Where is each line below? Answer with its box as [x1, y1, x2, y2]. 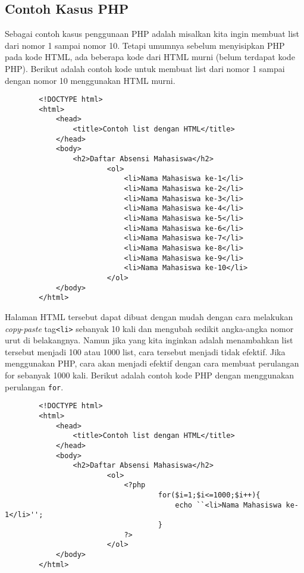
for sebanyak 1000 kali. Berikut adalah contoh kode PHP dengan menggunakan [5, 368, 294, 381]
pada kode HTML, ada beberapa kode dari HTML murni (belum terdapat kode [5, 51, 295, 63]
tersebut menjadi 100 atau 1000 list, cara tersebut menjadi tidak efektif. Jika [5, 345, 286, 358]
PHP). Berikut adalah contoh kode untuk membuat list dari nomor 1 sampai [5, 62, 285, 74]
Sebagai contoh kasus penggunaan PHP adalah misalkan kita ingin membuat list [5, 27, 300, 40]
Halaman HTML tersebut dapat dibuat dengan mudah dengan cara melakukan [5, 310, 293, 322]
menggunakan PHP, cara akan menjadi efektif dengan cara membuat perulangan [5, 357, 299, 370]
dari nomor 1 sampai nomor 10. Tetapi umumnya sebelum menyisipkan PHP [5, 39, 285, 51]
